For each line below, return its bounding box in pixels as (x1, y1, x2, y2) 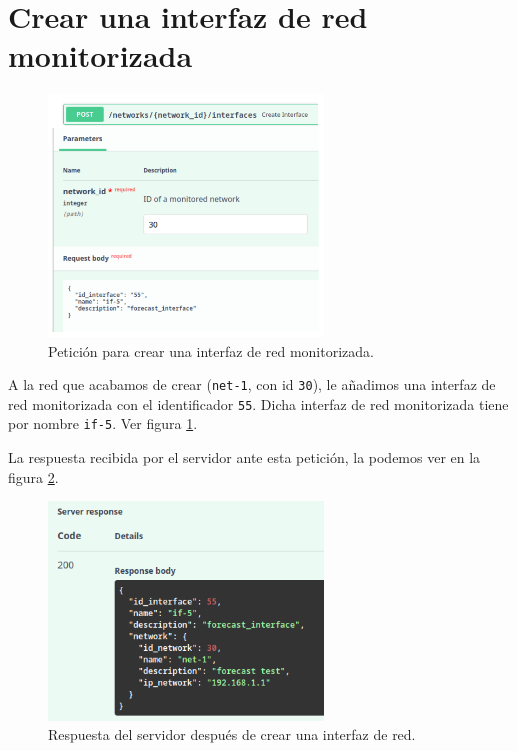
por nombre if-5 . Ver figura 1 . (8, 413, 198, 434)
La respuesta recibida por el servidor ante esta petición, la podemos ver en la (8, 447, 481, 468)
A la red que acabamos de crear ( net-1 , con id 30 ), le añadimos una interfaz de (8, 374, 496, 395)
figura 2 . (8, 466, 59, 487)
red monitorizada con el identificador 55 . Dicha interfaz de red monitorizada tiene (8, 393, 509, 414)
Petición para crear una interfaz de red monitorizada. (48, 340, 374, 361)
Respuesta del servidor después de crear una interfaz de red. (48, 724, 416, 745)
